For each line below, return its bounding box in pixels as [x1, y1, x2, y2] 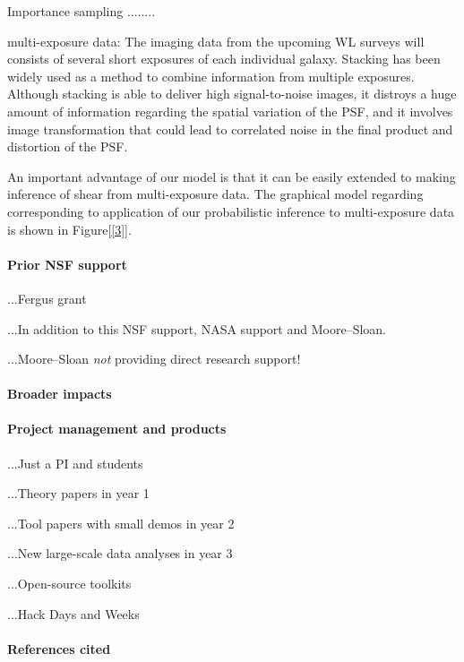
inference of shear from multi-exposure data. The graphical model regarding [7, 185, 424, 203]
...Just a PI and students [7, 453, 143, 472]
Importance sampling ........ [7, 2, 156, 20]
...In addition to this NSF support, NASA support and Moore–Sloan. [7, 319, 386, 338]
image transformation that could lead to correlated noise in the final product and [7, 119, 453, 138]
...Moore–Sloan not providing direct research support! [7, 349, 301, 368]
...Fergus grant [7, 288, 87, 307]
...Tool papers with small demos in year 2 [7, 513, 235, 532]
